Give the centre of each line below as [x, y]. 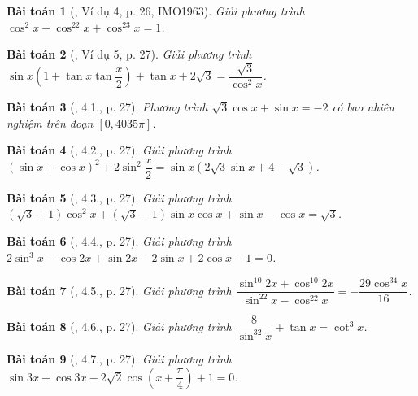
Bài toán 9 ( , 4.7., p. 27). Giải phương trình [119, 358]
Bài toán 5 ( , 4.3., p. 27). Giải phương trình [119, 197]
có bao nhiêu [363, 107]
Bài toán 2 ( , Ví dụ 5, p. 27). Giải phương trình [129, 54]
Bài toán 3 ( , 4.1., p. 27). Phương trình [107, 107]
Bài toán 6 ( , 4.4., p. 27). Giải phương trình [119, 241]
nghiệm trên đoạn [50, 122]
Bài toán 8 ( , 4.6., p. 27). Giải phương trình [119, 326]
